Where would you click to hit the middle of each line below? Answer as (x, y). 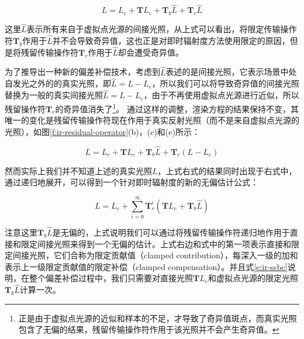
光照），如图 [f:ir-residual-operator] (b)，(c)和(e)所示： (102, 131)
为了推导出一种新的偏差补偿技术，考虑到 (82, 72)
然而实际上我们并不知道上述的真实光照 (78, 170)
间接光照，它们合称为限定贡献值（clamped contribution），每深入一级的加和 (155, 255)
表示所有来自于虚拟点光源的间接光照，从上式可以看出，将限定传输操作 (162, 29)
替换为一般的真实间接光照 (54, 95)
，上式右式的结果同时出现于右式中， (227, 170)
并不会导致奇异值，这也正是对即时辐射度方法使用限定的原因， (171, 41)
